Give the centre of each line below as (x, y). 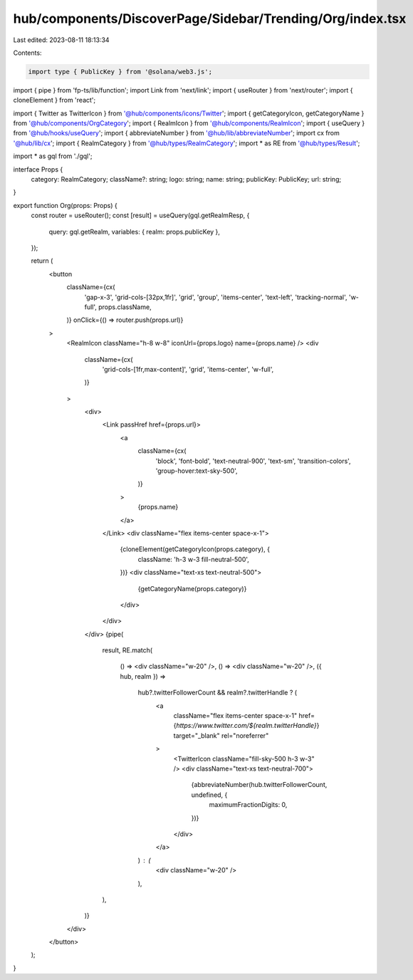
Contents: (27, 53)
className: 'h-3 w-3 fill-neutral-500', (193, 559)
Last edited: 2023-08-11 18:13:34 (61, 40)
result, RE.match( (127, 650)
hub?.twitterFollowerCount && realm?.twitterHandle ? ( (218, 693)
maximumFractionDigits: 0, (248, 805)
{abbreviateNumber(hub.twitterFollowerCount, (259, 785)
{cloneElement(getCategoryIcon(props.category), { (195, 549)
